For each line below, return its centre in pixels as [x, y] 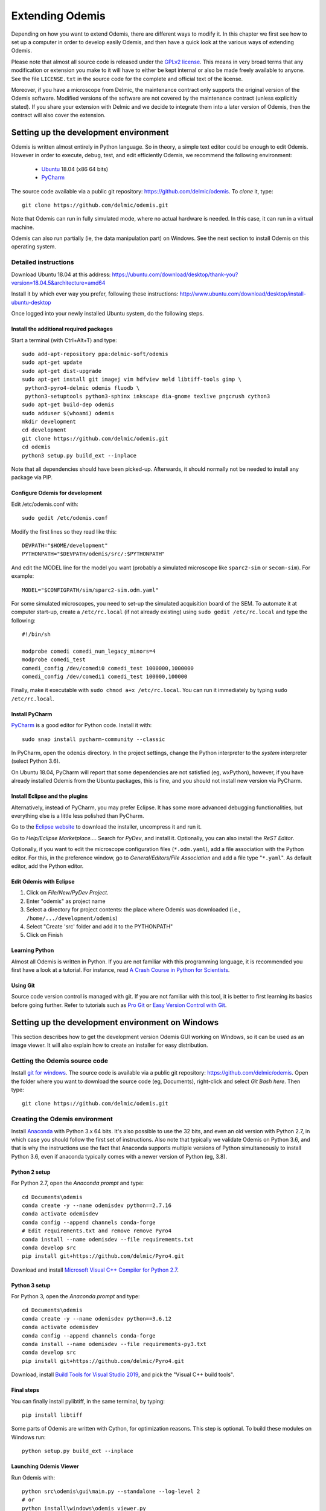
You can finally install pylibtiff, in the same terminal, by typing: [88, 1401]
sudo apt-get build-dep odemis [68, 405]
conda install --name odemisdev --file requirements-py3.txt [114, 1344]
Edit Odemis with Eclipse [43, 881]
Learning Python [33, 950]
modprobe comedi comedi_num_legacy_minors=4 [89, 651]
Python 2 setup [31, 1172]
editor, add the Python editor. [47, 866]
